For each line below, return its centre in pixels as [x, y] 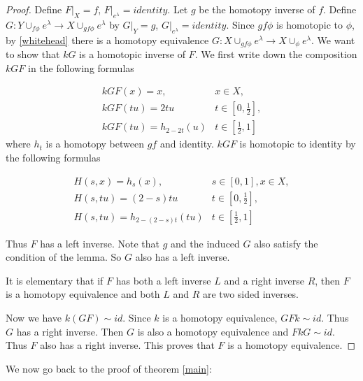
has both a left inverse [163, 280]
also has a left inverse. [183, 257]
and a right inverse [264, 280]
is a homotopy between [95, 144]
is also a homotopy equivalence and [213, 331]
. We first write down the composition [276, 54]
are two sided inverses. [251, 294]
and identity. [187, 144]
